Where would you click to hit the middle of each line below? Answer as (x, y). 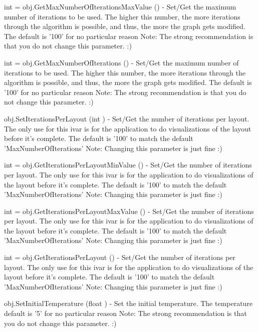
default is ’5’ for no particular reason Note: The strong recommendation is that (125, 313)
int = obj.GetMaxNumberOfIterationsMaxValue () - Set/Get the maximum (120, 6)
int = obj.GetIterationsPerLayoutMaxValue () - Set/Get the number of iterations (129, 211)
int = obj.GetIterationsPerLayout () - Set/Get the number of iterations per (120, 257)
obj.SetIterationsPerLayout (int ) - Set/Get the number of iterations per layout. (127, 118)
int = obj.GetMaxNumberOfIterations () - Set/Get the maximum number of (121, 62)
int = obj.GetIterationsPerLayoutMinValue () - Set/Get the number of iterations (128, 165)
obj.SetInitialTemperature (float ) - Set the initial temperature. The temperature (128, 303)
